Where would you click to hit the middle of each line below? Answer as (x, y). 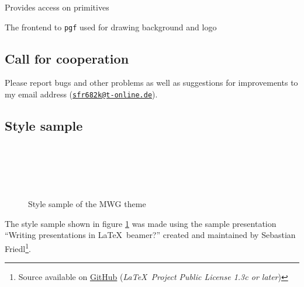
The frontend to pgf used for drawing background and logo (111, 27)
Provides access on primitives (57, 7)
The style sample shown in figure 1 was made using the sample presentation (141, 223)
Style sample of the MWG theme (87, 204)
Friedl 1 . (18, 248)
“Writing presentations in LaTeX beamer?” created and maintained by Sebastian (150, 235)
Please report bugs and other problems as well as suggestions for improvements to (151, 83)
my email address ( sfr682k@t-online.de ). (81, 94)
